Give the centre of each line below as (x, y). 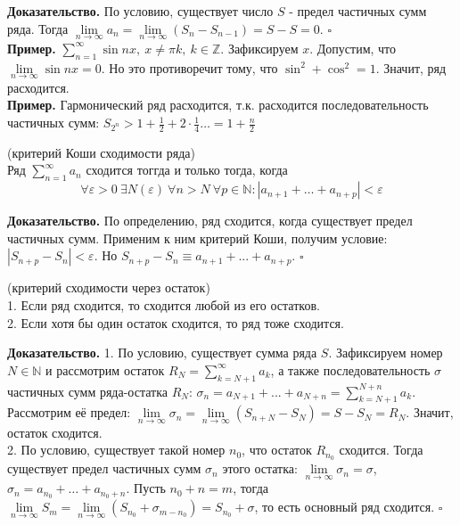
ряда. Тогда (38, 28)
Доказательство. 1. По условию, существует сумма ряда (162, 353)
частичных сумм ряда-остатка (87, 391)
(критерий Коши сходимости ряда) (101, 152)
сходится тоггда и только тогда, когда (187, 170)
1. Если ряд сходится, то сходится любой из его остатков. (164, 305)
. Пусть (146, 488)
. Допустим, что (353, 48)
